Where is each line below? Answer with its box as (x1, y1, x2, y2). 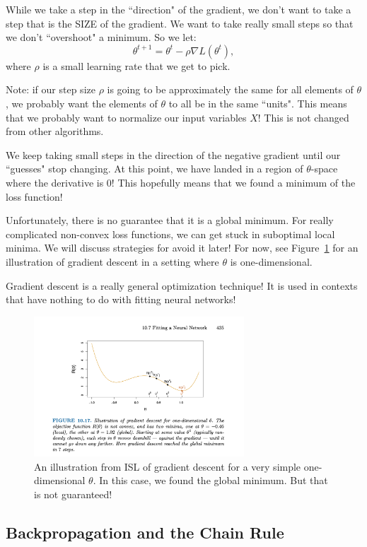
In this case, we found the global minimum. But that (99, 473, 328, 488)
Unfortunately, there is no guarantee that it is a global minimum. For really (6, 213, 334, 228)
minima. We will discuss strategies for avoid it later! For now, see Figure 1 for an (6, 240, 359, 255)
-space (310, 161, 338, 176)
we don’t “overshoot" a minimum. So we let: (6, 30, 197, 45)
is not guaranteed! (34, 487, 112, 501)
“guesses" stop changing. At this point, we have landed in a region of (6, 161, 303, 176)
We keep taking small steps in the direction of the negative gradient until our (6, 147, 341, 162)
